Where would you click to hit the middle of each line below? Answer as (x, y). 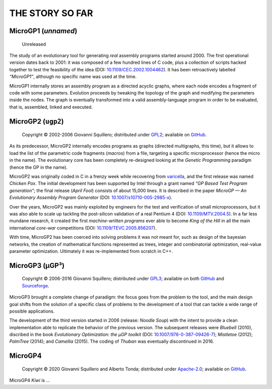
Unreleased (34, 44)
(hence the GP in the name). (39, 167)
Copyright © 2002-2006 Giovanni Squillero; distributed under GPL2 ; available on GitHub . (114, 135)
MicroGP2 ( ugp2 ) (37, 121)
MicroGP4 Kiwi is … (30, 380)
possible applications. (32, 311)
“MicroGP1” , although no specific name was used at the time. (73, 77)
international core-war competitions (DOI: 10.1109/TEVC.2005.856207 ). (83, 228)
